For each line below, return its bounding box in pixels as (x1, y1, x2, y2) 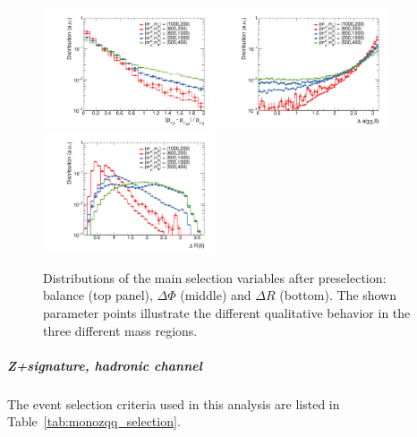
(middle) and (180, 286, 251, 304)
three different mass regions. (43, 321, 198, 339)
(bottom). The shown (279, 286, 397, 304)
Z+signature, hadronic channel (7, 356, 202, 374)
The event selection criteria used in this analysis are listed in (7, 394, 340, 413)
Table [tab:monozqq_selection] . (7, 412, 181, 431)
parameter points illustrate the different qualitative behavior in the (43, 304, 411, 322)
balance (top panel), (43, 286, 153, 304)
